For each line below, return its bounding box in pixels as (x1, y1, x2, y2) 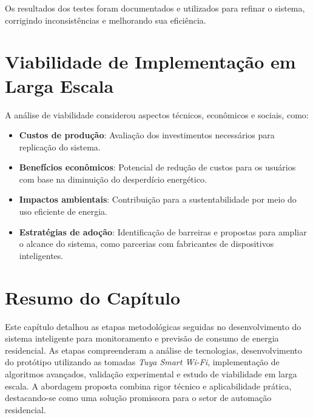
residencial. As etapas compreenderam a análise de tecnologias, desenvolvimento (5, 343, 302, 356)
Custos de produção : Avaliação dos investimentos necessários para (19, 129, 275, 141)
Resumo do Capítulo (5, 285, 181, 309)
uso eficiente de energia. (19, 205, 107, 218)
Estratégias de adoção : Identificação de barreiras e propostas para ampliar (19, 225, 307, 238)
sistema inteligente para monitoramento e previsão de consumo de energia (5, 332, 279, 345)
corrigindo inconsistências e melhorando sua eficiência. (5, 13, 206, 26)
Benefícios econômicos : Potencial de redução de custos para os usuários (19, 161, 296, 174)
